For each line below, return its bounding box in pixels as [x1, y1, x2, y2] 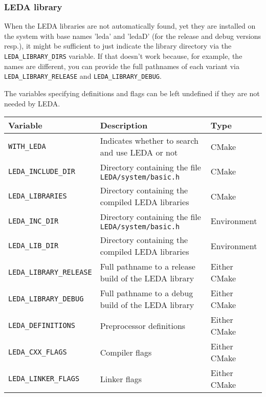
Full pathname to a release [100, 260, 195, 273]
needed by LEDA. [4, 98, 60, 108]
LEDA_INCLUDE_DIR [8, 167, 75, 175]
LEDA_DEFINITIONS [8, 321, 75, 330]
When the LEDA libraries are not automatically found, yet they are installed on [4, 20, 256, 31]
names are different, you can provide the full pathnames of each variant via [4, 60, 239, 71]
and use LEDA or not [100, 146, 178, 159]
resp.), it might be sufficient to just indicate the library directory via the [4, 40, 232, 51]
